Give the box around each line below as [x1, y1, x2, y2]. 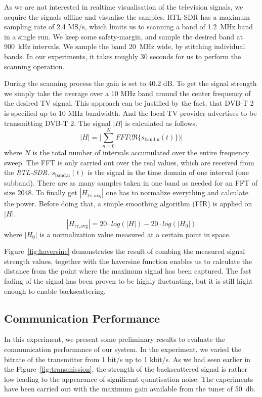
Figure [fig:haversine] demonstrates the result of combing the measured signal [4, 246, 245, 256]
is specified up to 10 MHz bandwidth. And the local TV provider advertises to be [4, 107, 257, 118]
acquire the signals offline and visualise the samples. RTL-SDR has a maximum [4, 11, 250, 22]
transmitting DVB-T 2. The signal [4, 117, 111, 128]
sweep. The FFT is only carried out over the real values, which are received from [4, 157, 254, 167]
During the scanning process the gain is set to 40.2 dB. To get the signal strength [4, 78, 257, 89]
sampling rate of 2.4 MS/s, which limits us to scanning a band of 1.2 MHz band [4, 21, 253, 32]
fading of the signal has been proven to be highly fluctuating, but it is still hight [4, 276, 253, 286]
